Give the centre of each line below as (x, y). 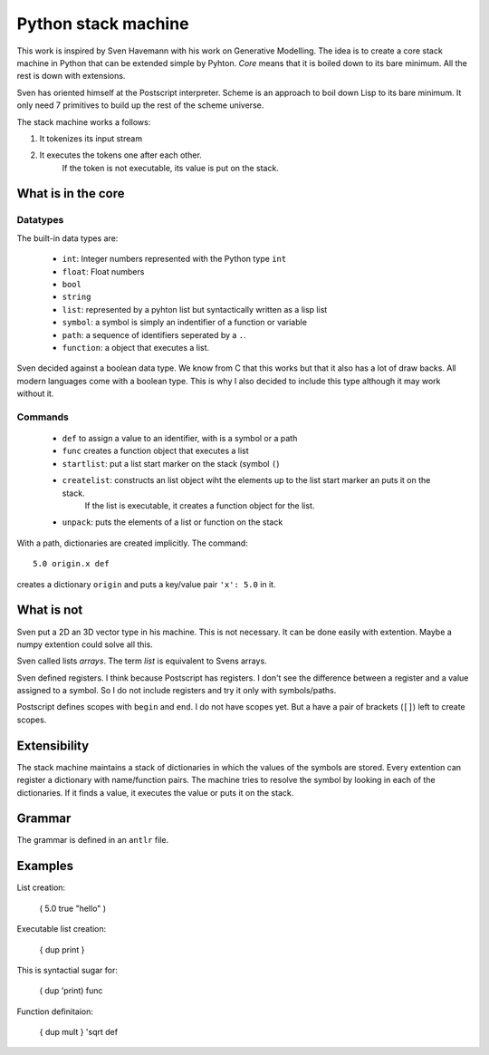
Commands (43, 417)
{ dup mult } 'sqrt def (78, 1032)
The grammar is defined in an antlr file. (93, 840)
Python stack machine (103, 24)
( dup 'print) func (71, 991)
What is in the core (71, 194)
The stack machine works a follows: (84, 121)
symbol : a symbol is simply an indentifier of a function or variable (185, 323)
